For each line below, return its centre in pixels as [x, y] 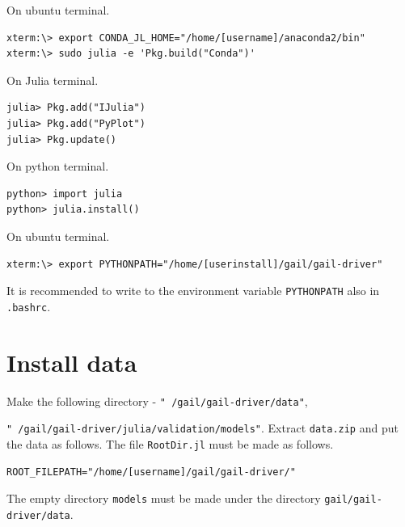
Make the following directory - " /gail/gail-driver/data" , [157, 401]
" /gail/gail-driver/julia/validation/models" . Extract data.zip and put [202, 428]
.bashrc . [29, 306]
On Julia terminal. [53, 80]
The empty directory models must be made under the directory [164, 498]
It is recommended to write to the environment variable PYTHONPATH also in [193, 291]
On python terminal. [58, 166]
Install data [72, 362]
